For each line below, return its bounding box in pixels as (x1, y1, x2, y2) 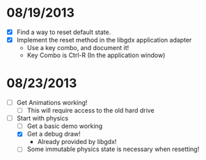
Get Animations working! (16, 99, 88, 106)
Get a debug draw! (26, 130, 81, 138)
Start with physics (16, 114, 69, 122)
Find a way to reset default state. (16, 28, 111, 36)
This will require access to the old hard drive (26, 106, 154, 115)
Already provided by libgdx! (37, 138, 117, 146)
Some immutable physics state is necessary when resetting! (26, 145, 200, 154)
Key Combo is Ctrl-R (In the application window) (26, 51, 166, 60)
